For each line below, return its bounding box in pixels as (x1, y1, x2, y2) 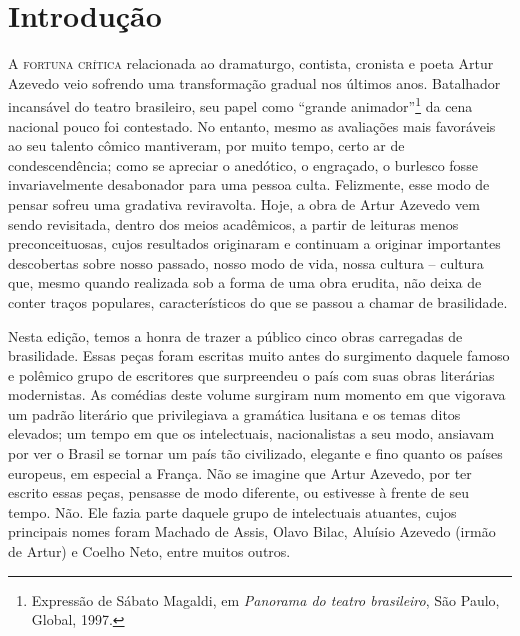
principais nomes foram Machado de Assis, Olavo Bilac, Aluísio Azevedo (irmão (8, 521, 496, 542)
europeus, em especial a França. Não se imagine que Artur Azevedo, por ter (8, 462, 472, 483)
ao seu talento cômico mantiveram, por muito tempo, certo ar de (8, 135, 405, 156)
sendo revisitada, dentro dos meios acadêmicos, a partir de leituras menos (8, 213, 459, 234)
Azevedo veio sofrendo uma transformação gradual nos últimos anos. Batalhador (8, 72, 501, 93)
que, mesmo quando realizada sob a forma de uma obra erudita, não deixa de (8, 272, 482, 293)
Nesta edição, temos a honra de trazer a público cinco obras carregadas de (8, 325, 463, 346)
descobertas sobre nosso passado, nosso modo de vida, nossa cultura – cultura (8, 252, 484, 273)
